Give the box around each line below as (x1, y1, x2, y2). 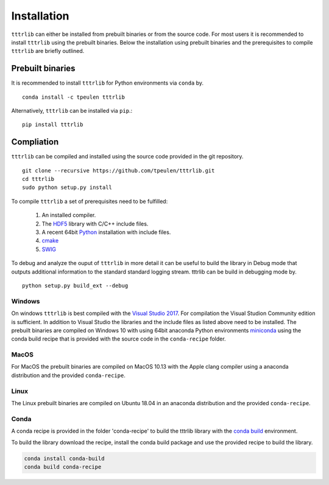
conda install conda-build (24, 455, 105, 462)
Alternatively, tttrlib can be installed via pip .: (11, 107, 133, 115)
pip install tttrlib (22, 121, 83, 128)
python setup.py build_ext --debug (22, 282, 129, 289)
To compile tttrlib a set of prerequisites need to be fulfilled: (11, 197, 168, 205)
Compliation (11, 137, 59, 147)
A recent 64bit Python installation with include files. (41, 228, 171, 236)
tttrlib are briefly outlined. (11, 48, 85, 55)
